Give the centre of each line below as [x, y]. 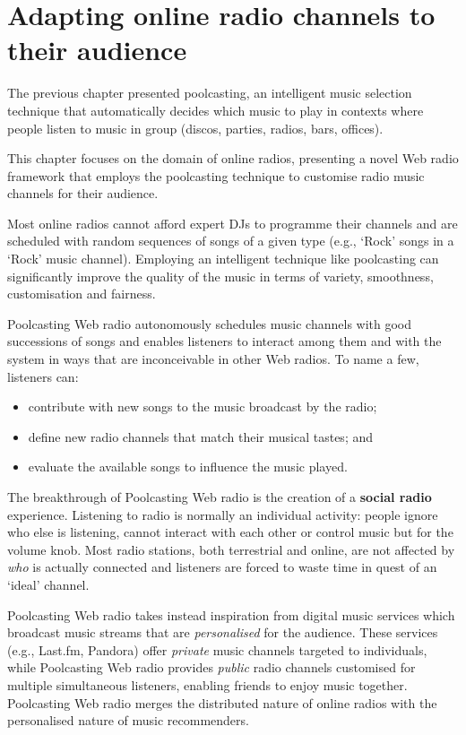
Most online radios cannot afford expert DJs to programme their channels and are [233, 223]
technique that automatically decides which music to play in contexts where [216, 110]
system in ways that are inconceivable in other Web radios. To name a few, [213, 359]
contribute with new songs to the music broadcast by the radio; [203, 406]
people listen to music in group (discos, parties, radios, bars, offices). [195, 128]
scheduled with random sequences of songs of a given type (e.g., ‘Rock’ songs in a [231, 241]
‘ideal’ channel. [48, 584]
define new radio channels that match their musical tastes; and [200, 436]
